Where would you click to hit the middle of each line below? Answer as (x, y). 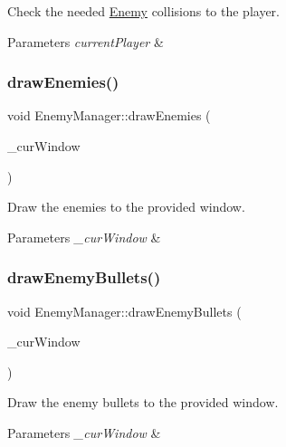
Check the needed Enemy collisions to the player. (143, 11)
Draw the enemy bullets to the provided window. (143, 402)
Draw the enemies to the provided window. (126, 207)
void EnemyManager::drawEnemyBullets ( (124, 311)
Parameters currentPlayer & (86, 41)
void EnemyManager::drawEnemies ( (109, 115)
